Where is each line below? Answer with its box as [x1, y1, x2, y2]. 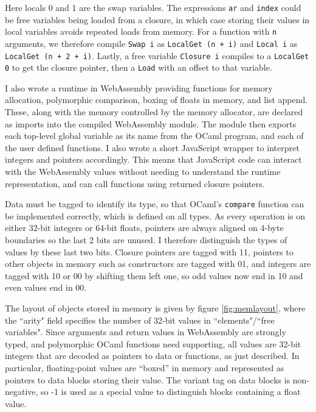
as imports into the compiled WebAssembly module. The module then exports [5, 117, 297, 130]
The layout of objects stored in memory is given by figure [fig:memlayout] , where [5, 302, 306, 314]
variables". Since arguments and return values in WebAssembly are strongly [5, 325, 286, 338]
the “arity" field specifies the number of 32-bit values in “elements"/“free [5, 313, 275, 326]
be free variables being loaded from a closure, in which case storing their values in [5, 13, 310, 26]
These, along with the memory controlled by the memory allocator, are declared [5, 105, 303, 118]
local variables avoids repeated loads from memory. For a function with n [5, 25, 277, 38]
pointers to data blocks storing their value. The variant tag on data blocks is [5, 373, 290, 386]
